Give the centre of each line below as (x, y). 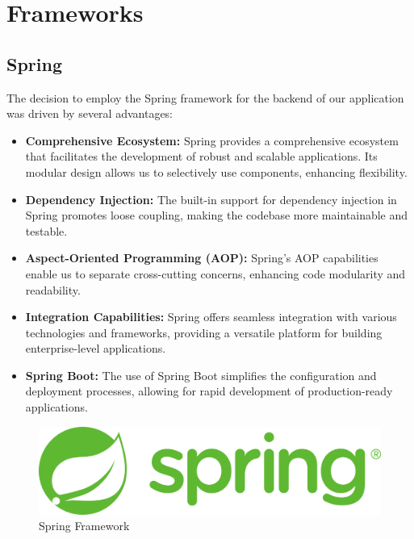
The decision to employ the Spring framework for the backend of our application (205, 97)
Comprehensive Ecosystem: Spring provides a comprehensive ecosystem (212, 140)
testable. (46, 230)
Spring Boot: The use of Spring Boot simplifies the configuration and (201, 375)
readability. (53, 289)
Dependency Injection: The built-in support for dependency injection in (211, 199)
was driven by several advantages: (90, 113)
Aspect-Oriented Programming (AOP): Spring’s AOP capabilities (202, 258)
